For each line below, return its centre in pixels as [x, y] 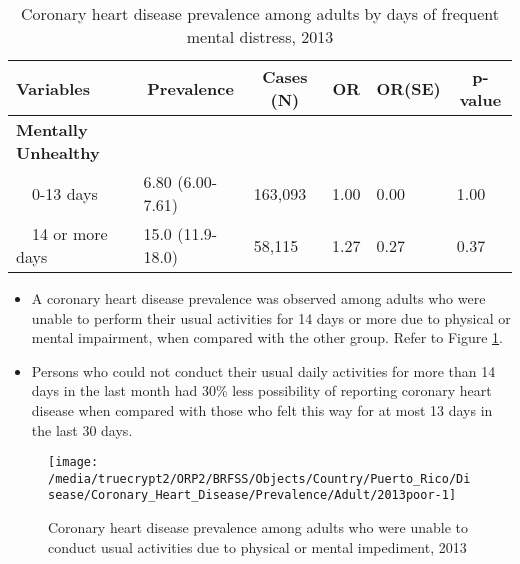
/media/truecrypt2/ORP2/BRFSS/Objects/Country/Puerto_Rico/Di [259, 478]
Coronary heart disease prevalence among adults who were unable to [258, 527]
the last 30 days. [82, 429]
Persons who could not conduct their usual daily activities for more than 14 [263, 370]
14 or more [70, 233]
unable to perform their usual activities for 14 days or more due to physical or [271, 317]
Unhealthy [58, 152]
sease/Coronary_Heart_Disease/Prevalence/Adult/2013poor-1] [252, 495]
